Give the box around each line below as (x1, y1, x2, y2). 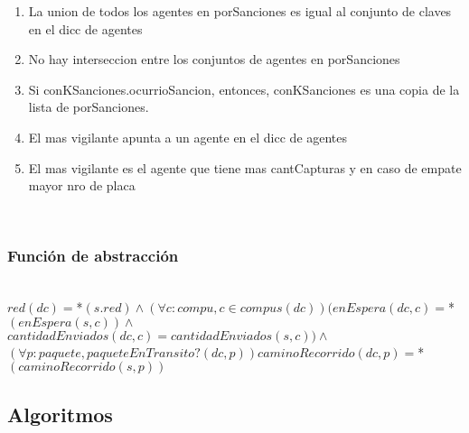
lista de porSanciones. (28, 97, 149, 116)
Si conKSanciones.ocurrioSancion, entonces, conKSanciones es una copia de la (28, 79, 460, 98)
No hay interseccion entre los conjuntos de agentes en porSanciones (28, 50, 400, 69)
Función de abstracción (7, 244, 179, 267)
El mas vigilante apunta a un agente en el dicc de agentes (28, 127, 348, 146)
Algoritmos (7, 400, 113, 428)
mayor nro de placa (28, 176, 136, 195)
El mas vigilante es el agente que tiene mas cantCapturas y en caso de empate (28, 158, 462, 177)
